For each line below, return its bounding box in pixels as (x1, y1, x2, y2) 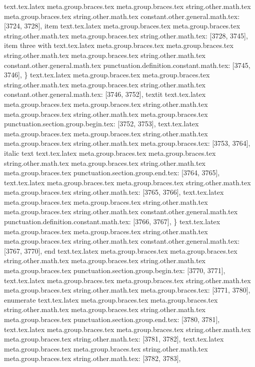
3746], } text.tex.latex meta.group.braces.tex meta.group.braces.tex (4, 69, 210, 80)
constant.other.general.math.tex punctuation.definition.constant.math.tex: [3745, (4, 59, 250, 70)
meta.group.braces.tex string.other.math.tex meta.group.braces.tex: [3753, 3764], (4, 138, 250, 148)
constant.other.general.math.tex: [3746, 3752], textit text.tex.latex (4, 89, 206, 99)
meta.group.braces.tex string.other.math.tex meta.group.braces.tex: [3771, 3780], (4, 285, 250, 295)
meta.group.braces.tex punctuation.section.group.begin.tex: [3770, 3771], (4, 265, 225, 276)
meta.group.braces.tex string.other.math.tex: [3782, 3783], (4, 353, 181, 364)
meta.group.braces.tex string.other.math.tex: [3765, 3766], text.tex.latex (4, 187, 224, 197)
